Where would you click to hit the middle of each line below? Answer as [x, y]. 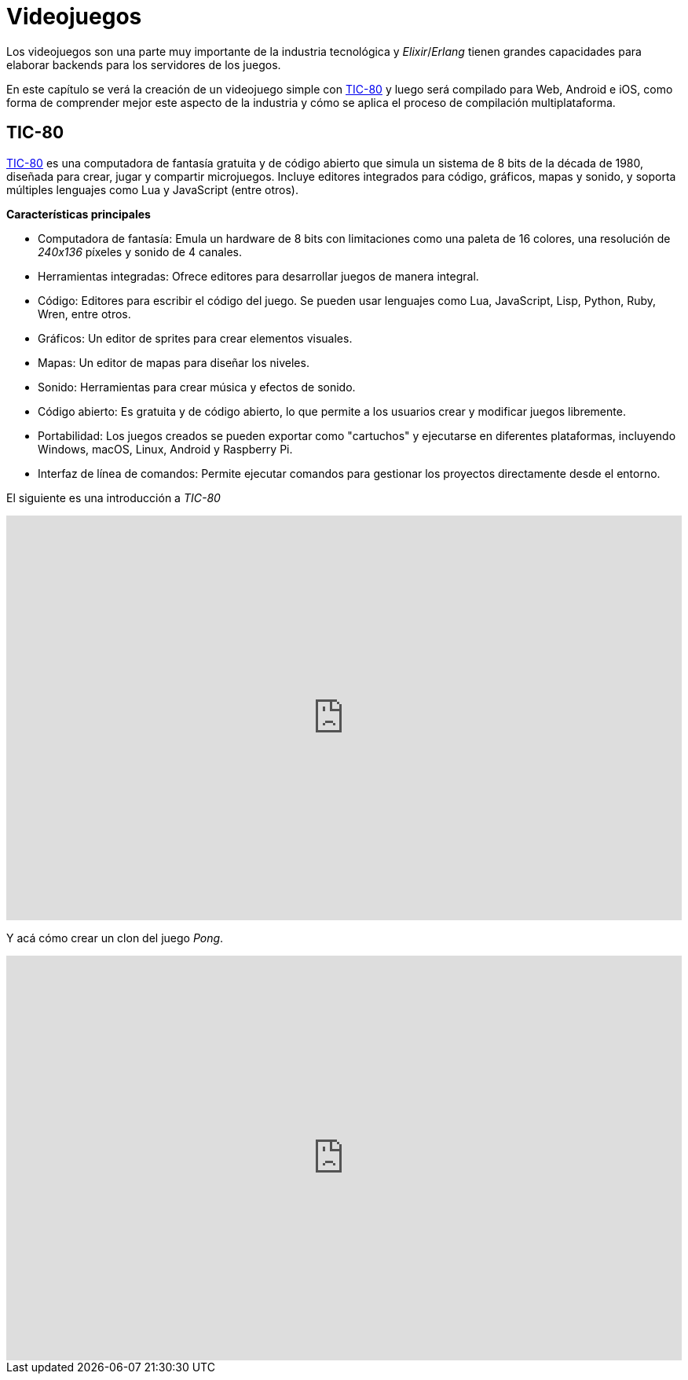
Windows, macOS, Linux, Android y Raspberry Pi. [165, 449]
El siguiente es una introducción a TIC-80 [113, 497]
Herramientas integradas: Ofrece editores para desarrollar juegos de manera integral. [258, 276]
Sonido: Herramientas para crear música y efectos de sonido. [197, 387]
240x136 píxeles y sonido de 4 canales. [140, 251]
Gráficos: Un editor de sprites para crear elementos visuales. [195, 338]
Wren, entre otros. [84, 314]
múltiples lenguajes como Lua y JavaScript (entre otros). [152, 189]
